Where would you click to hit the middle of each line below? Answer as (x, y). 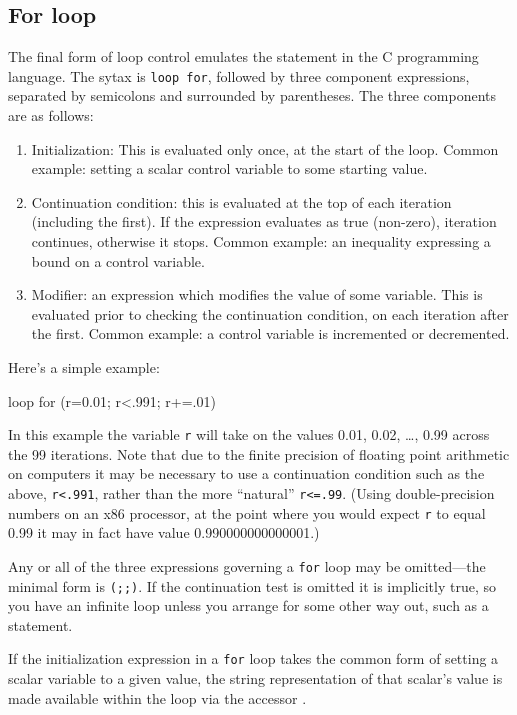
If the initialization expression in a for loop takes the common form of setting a (253, 658)
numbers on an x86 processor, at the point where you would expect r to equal (247, 512)
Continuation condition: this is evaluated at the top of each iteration (241, 201)
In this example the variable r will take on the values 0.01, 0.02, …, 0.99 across (249, 434)
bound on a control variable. (118, 260)
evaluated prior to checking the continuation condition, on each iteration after (270, 313)
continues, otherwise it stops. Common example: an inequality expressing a (261, 241)
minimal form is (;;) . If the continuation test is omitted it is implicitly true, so (252, 585)
